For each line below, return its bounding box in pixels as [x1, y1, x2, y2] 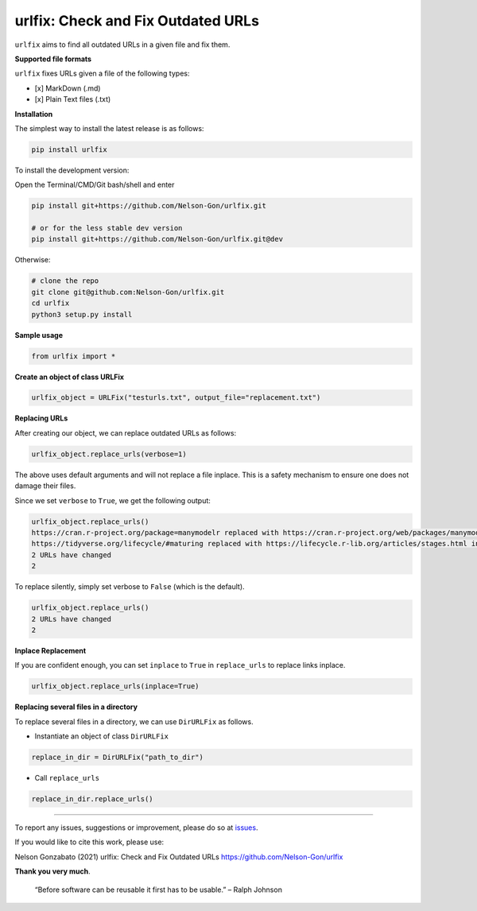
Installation [14, 109, 53, 118]
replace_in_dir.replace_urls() [31, 794, 154, 803]
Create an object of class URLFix [14, 372, 125, 382]
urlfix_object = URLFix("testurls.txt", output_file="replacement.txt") [31, 393, 321, 402]
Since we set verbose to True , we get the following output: [14, 495, 211, 505]
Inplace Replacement [14, 645, 87, 655]
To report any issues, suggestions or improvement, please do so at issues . [14, 823, 258, 832]
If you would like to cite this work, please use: [14, 837, 165, 847]
